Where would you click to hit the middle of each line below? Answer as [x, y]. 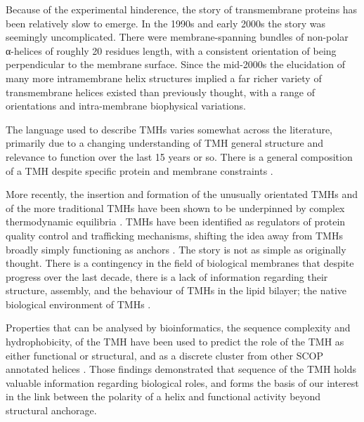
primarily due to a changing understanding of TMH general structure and [164, 143]
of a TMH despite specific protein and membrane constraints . [139, 170]
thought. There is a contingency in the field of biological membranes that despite [180, 263]
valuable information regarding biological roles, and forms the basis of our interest [182, 382]
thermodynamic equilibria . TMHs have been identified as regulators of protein [176, 222]
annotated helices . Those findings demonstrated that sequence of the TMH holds [181, 369]
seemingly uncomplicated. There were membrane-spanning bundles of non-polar [177, 37]
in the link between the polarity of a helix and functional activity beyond [163, 396]
